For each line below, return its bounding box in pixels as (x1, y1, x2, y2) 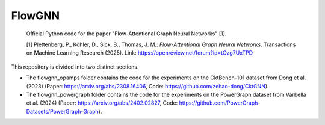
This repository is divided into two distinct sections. (11, 63, 139, 70)
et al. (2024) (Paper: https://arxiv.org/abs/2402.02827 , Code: (26, 99, 178, 106)
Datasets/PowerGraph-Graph (26, 108, 99, 115)
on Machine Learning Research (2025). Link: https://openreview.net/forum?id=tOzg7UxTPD (26, 49, 253, 56)
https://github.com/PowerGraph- (179, 99, 261, 106)
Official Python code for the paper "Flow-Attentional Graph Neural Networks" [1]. (26, 30, 227, 37)
